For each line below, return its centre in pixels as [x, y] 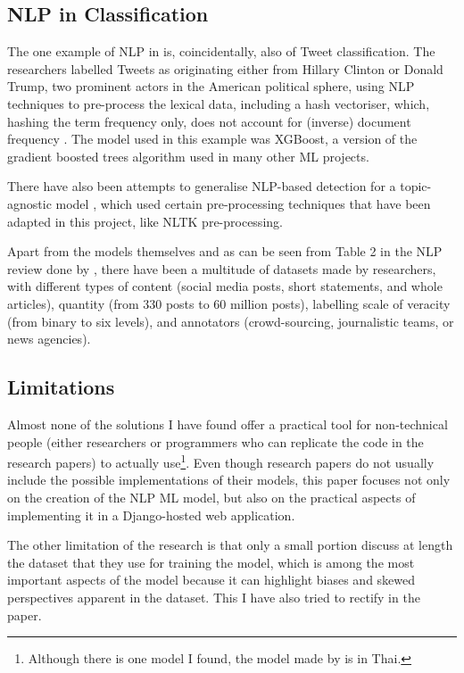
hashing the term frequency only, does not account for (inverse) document [209, 121]
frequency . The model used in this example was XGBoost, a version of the [212, 139]
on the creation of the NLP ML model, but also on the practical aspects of [211, 497]
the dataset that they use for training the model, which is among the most [211, 562]
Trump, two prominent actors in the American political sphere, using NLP [211, 86]
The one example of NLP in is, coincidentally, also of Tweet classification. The [221, 51]
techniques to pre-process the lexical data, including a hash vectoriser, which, [219, 103]
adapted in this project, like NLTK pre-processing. [145, 221]
